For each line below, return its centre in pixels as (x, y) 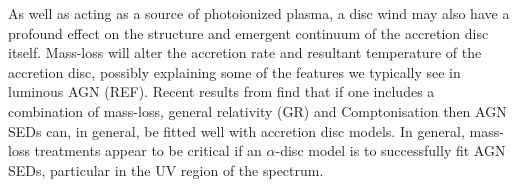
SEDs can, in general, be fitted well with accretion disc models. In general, (236, 130)
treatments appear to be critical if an (148, 150)
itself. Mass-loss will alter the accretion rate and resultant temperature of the (245, 52)
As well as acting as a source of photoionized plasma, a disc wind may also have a (259, 13)
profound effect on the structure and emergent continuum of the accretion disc (248, 32)
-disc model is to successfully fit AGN (390, 150)
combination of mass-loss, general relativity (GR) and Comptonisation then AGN (257, 110)
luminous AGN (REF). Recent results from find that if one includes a (221, 91)
